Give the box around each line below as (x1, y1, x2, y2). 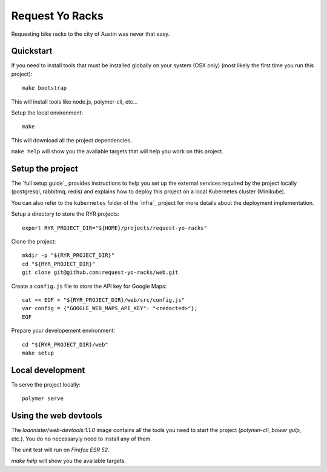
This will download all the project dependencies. (11, 136, 132, 144)
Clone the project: (11, 238, 56, 245)
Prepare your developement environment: (11, 327, 115, 334)
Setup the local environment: (11, 109, 84, 116)
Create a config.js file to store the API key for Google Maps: (11, 282, 167, 290)
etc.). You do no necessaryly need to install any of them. (11, 435, 152, 442)
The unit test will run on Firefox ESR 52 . (11, 446, 110, 453)
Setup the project (11, 164, 78, 174)
